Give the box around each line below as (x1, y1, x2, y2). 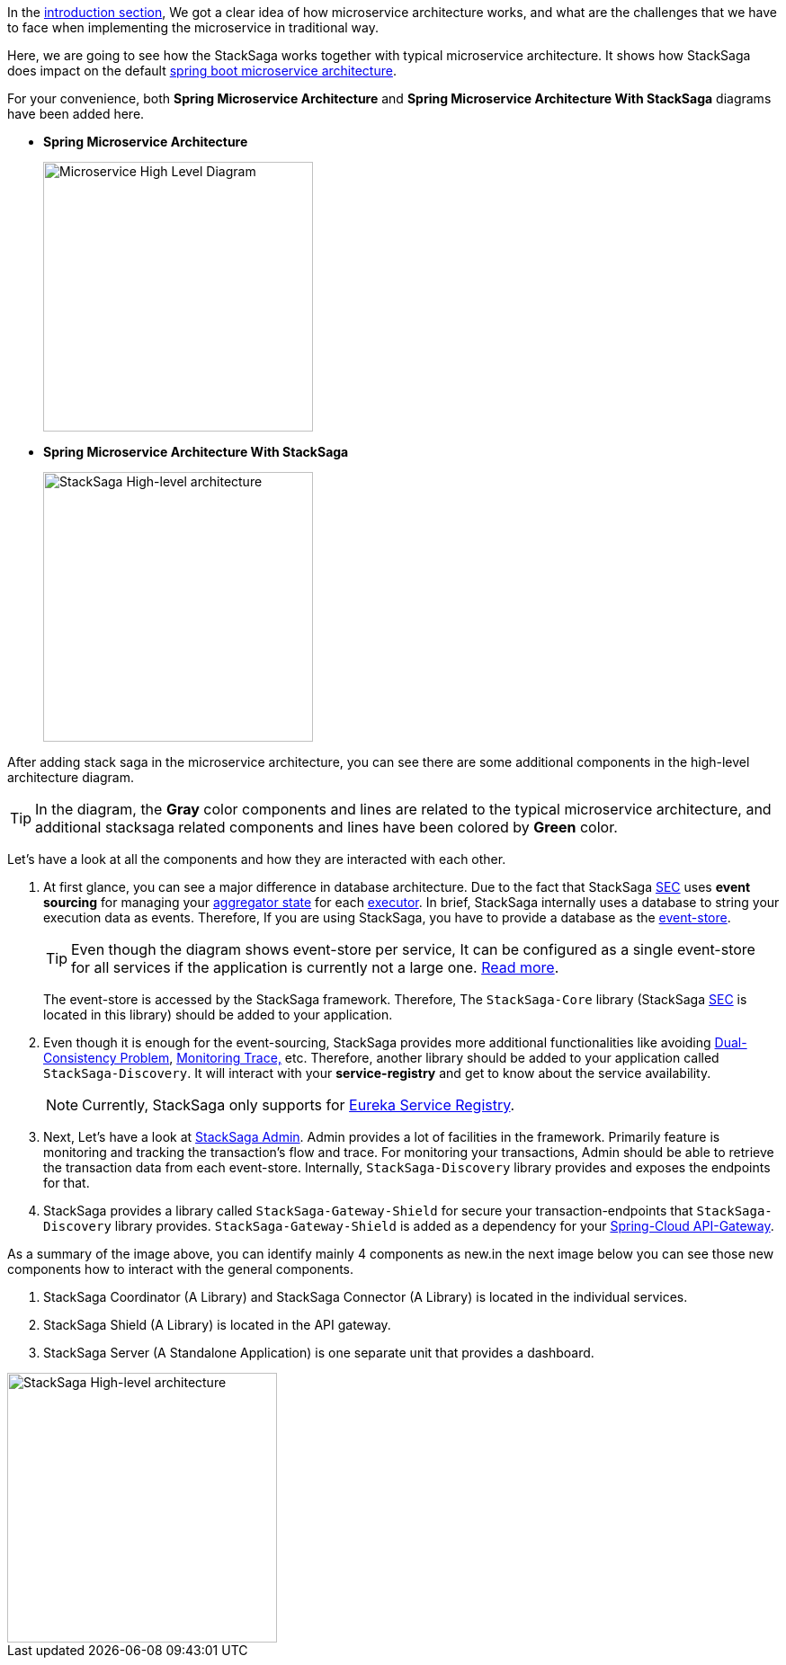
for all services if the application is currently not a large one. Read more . (71, 958, 559, 976)
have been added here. (7, 106, 145, 121)
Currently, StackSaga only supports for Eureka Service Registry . (82, 1096, 515, 1114)
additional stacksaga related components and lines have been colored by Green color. (35, 818, 618, 836)
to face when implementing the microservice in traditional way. (7, 20, 379, 35)
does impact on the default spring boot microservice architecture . (7, 63, 397, 78)
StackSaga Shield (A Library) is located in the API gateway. (43, 1317, 391, 1332)
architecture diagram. (7, 770, 135, 785)
